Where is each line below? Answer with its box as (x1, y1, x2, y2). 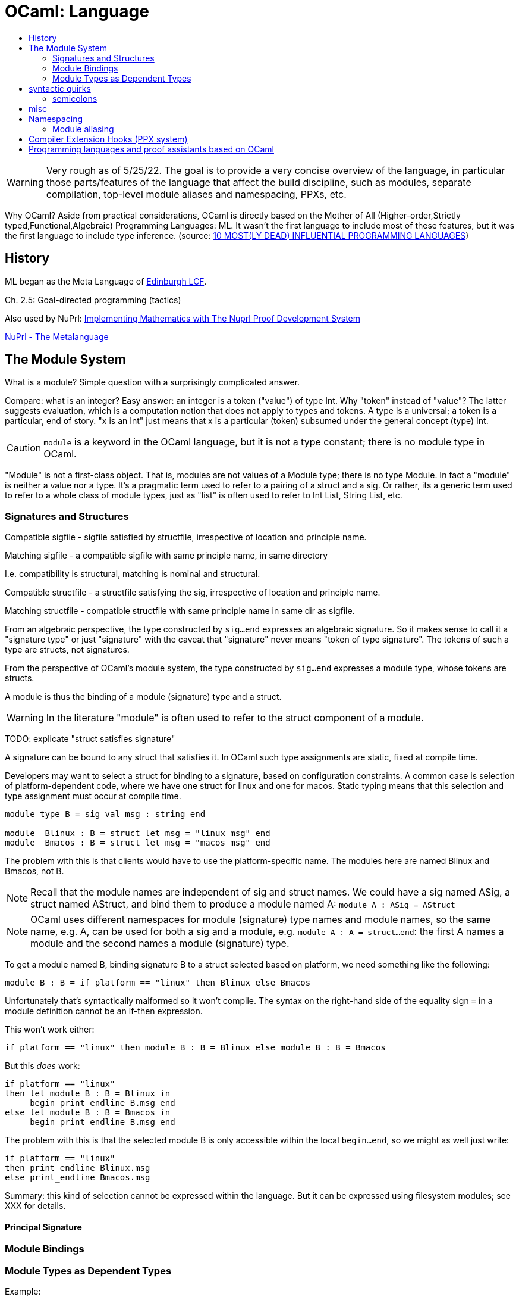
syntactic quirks (29, 83, 91, 93)
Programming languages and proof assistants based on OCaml (29, 144, 274, 154)
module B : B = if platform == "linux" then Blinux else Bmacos (5, 978, 311, 988)
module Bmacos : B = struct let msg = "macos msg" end (5, 838, 270, 848)
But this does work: (5, 1061, 80, 1071)
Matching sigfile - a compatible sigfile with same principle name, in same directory (5, 550, 328, 561)
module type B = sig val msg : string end (5, 809, 206, 819)
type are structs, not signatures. (5, 644, 130, 655)
